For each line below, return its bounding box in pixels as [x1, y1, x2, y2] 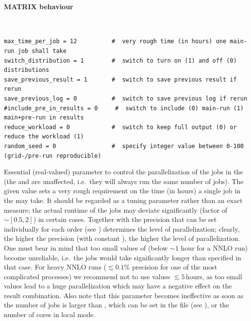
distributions [4, 67, 50, 74]
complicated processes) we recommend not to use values [4, 271, 170, 281]
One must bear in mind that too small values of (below [4, 242, 168, 253]
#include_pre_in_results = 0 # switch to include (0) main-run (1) [4, 104, 244, 112]
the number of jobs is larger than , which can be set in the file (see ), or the [4, 300, 229, 310]
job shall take [17, 48, 67, 55]
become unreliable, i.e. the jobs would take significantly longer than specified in [4, 252, 241, 262]
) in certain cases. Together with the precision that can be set [33, 214, 217, 224]
